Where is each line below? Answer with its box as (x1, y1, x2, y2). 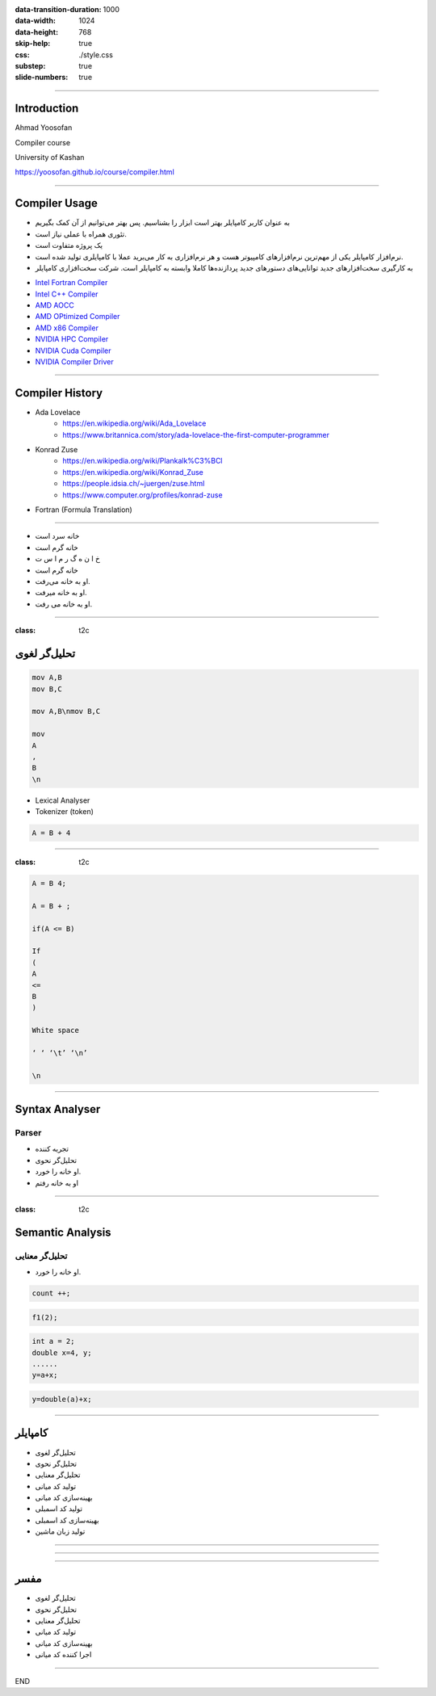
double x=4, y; (31, 1348, 92, 1357)
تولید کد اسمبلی (35, 1504, 83, 1513)
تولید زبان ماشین (35, 1526, 86, 1536)
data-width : (15, 16, 57, 26)
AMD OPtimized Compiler (35, 312, 120, 321)
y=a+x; (31, 1371, 58, 1380)
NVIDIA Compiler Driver (35, 357, 114, 367)
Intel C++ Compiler (35, 289, 99, 299)
